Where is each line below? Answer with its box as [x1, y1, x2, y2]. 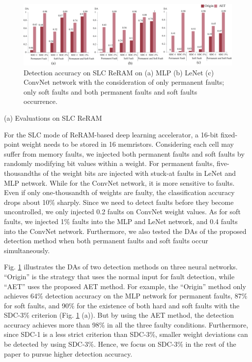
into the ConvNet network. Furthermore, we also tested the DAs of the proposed [4, 226, 247, 236]
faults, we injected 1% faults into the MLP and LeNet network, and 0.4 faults [4, 216, 238, 226]
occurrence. [24, 96, 57, 106]
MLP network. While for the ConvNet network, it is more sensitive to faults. [4, 177, 235, 188]
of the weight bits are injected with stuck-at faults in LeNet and [43, 167, 236, 178]
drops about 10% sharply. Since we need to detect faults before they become [4, 197, 234, 207]
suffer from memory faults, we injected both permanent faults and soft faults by [4, 148, 245, 159]
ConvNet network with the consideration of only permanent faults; [24, 77, 224, 87]
